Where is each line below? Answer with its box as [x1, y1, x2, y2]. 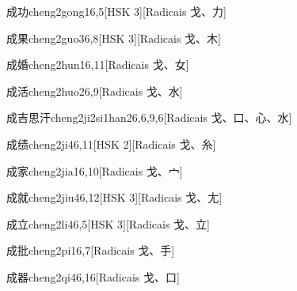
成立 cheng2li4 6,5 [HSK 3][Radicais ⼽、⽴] [6, 215, 210, 232]
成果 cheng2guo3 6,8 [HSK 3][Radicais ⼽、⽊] [6, 29, 221, 46]
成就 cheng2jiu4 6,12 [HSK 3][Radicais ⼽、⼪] [6, 189, 223, 206]
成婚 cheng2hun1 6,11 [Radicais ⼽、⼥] [6, 56, 189, 73]
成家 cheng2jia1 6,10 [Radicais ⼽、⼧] [6, 162, 183, 179]
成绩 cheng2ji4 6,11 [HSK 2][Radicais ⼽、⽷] [6, 135, 216, 152]
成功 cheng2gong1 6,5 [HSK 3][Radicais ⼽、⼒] [6, 3, 227, 19]
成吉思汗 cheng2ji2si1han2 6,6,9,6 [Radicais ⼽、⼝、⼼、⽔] [6, 109, 292, 126]
